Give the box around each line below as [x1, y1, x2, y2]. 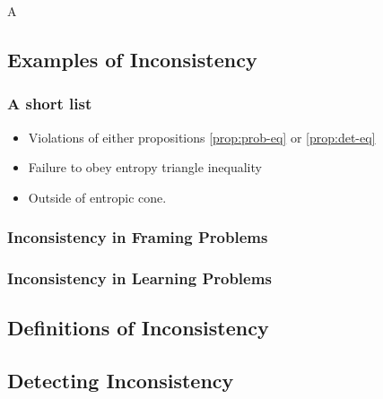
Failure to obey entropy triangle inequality [28, 158, 262, 177]
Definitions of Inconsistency [7, 314, 269, 342]
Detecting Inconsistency [7, 367, 234, 395]
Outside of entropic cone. [28, 187, 167, 206]
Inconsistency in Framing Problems [7, 226, 268, 248]
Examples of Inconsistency [7, 45, 257, 73]
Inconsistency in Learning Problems [7, 267, 272, 290]
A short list [7, 92, 92, 115]
